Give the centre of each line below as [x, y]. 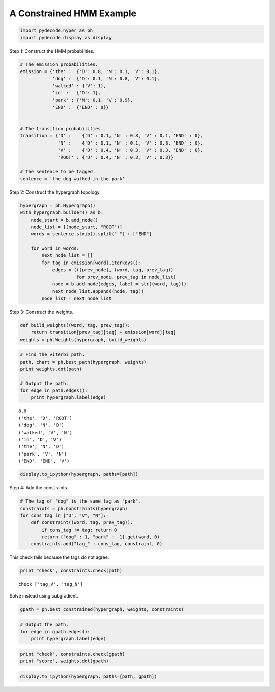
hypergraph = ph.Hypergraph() [58, 205]
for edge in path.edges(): [54, 390]
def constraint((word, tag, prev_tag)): [82, 523]
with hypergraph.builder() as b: [62, 213]
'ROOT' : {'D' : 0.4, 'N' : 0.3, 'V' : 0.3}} [116, 157]
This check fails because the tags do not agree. [59, 557]
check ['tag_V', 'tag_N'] [51, 584]
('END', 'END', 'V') [44, 461]
